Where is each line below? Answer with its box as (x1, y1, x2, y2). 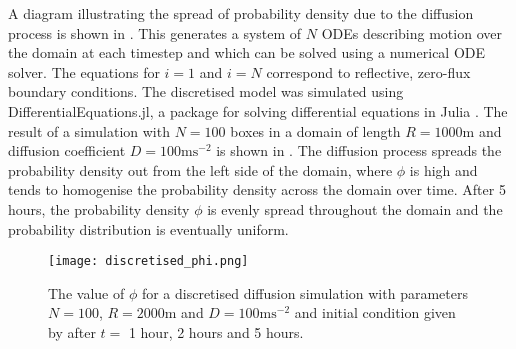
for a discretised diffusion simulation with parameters (141, 282, 468, 303)
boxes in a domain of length (230, 120, 401, 141)
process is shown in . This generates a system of (8, 22, 302, 43)
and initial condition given (294, 302, 456, 323)
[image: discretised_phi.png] (48, 254, 249, 269)
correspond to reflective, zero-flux (266, 61, 471, 82)
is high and (409, 159, 478, 180)
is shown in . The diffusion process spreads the (216, 140, 502, 161)
